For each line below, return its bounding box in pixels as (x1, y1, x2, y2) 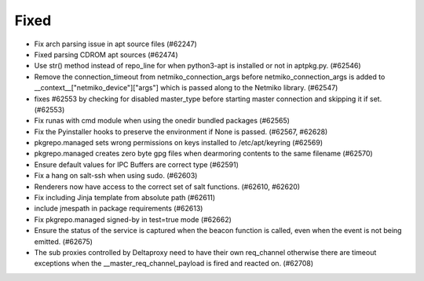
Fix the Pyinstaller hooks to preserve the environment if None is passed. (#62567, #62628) (34, 126, 328, 137)
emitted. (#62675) (34, 236, 93, 246)
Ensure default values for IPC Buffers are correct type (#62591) (34, 159, 239, 169)
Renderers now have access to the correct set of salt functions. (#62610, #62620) (34, 181, 301, 192)
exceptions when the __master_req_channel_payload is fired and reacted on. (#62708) (34, 259, 314, 268)
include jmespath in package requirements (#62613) (34, 204, 203, 213)
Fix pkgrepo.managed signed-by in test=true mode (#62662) (34, 214, 232, 224)
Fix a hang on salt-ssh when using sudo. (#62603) (34, 171, 198, 181)
